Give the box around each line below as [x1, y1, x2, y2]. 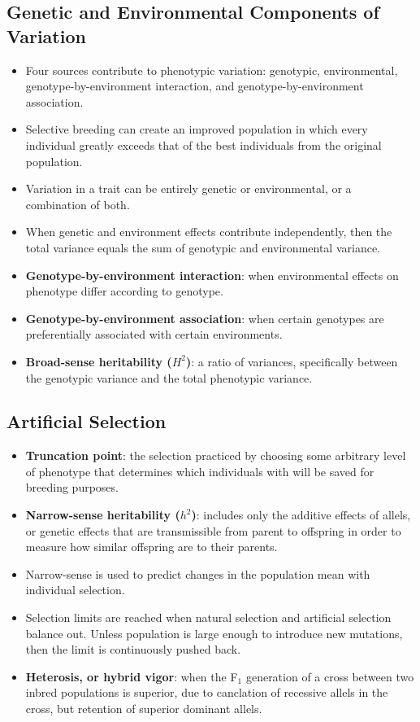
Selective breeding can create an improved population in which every [25, 120, 368, 138]
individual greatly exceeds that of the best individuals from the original [25, 136, 382, 153]
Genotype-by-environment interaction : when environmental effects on [25, 266, 399, 283]
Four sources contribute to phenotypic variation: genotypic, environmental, [25, 61, 398, 78]
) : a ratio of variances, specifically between [185, 352, 398, 370]
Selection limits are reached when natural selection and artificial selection [25, 609, 392, 626]
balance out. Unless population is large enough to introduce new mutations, [25, 624, 403, 641]
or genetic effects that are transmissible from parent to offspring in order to [25, 522, 401, 539]
